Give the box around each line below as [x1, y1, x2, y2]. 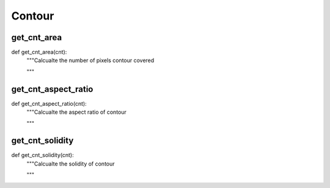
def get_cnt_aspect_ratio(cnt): [11, 100, 87, 107]
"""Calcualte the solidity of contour [26, 160, 116, 167]
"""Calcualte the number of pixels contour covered [26, 57, 155, 64]
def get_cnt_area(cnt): [11, 49, 67, 56]
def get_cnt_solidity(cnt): [11, 151, 74, 159]
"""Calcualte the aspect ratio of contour [26, 108, 127, 116]
